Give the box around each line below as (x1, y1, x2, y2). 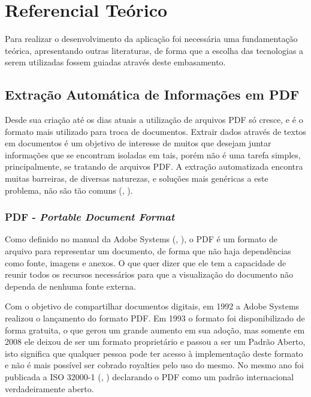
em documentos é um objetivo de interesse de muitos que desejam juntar (5, 137, 271, 149)
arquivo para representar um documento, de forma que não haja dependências (5, 245, 291, 257)
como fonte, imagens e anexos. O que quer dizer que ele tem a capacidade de (5, 256, 286, 269)
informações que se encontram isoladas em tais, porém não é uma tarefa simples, (5, 148, 301, 161)
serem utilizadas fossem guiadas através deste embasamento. (5, 56, 226, 68)
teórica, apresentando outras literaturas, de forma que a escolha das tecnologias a (5, 44, 304, 56)
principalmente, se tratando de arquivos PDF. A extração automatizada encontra (5, 160, 303, 173)
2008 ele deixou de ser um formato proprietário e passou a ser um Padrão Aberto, (5, 335, 306, 348)
